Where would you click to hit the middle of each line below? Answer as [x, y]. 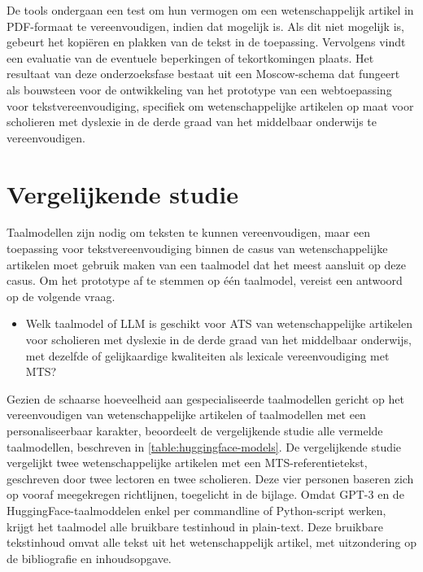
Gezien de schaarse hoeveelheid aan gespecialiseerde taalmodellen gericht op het [205, 398]
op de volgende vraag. [61, 296]
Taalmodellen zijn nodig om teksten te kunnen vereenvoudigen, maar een [188, 232]
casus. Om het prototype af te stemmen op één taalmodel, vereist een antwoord [205, 280]
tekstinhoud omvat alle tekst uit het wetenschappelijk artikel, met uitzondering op [211, 542]
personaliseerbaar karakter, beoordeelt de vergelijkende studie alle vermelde [195, 430]
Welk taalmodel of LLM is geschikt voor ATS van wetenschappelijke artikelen [219, 323]
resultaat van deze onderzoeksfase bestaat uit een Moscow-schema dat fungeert [203, 74]
